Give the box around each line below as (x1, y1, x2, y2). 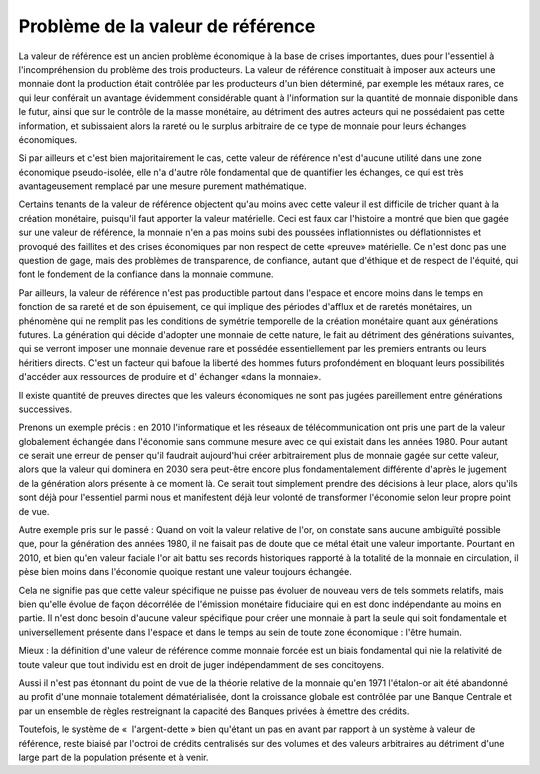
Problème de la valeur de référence (18, 15, 316, 37)
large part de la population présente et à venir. (18, 751, 209, 763)
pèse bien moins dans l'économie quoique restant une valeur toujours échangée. (18, 566, 352, 578)
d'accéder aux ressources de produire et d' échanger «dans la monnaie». (18, 371, 322, 383)
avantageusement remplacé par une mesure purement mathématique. (18, 180, 307, 192)
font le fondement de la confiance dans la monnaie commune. (18, 268, 274, 280)
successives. (18, 403, 73, 415)
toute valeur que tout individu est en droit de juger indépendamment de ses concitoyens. (18, 658, 385, 670)
